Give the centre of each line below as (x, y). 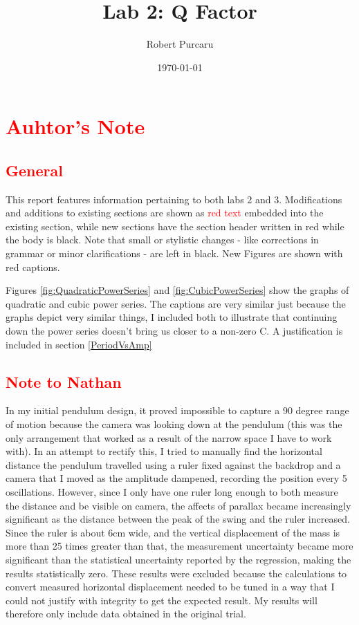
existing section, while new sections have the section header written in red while (175, 226)
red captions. (33, 267)
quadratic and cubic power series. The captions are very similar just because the (176, 303)
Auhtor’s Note (75, 126)
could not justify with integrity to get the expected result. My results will (162, 600)
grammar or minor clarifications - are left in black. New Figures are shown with (174, 253)
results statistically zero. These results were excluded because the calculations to (176, 573)
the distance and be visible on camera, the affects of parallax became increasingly (178, 505)
